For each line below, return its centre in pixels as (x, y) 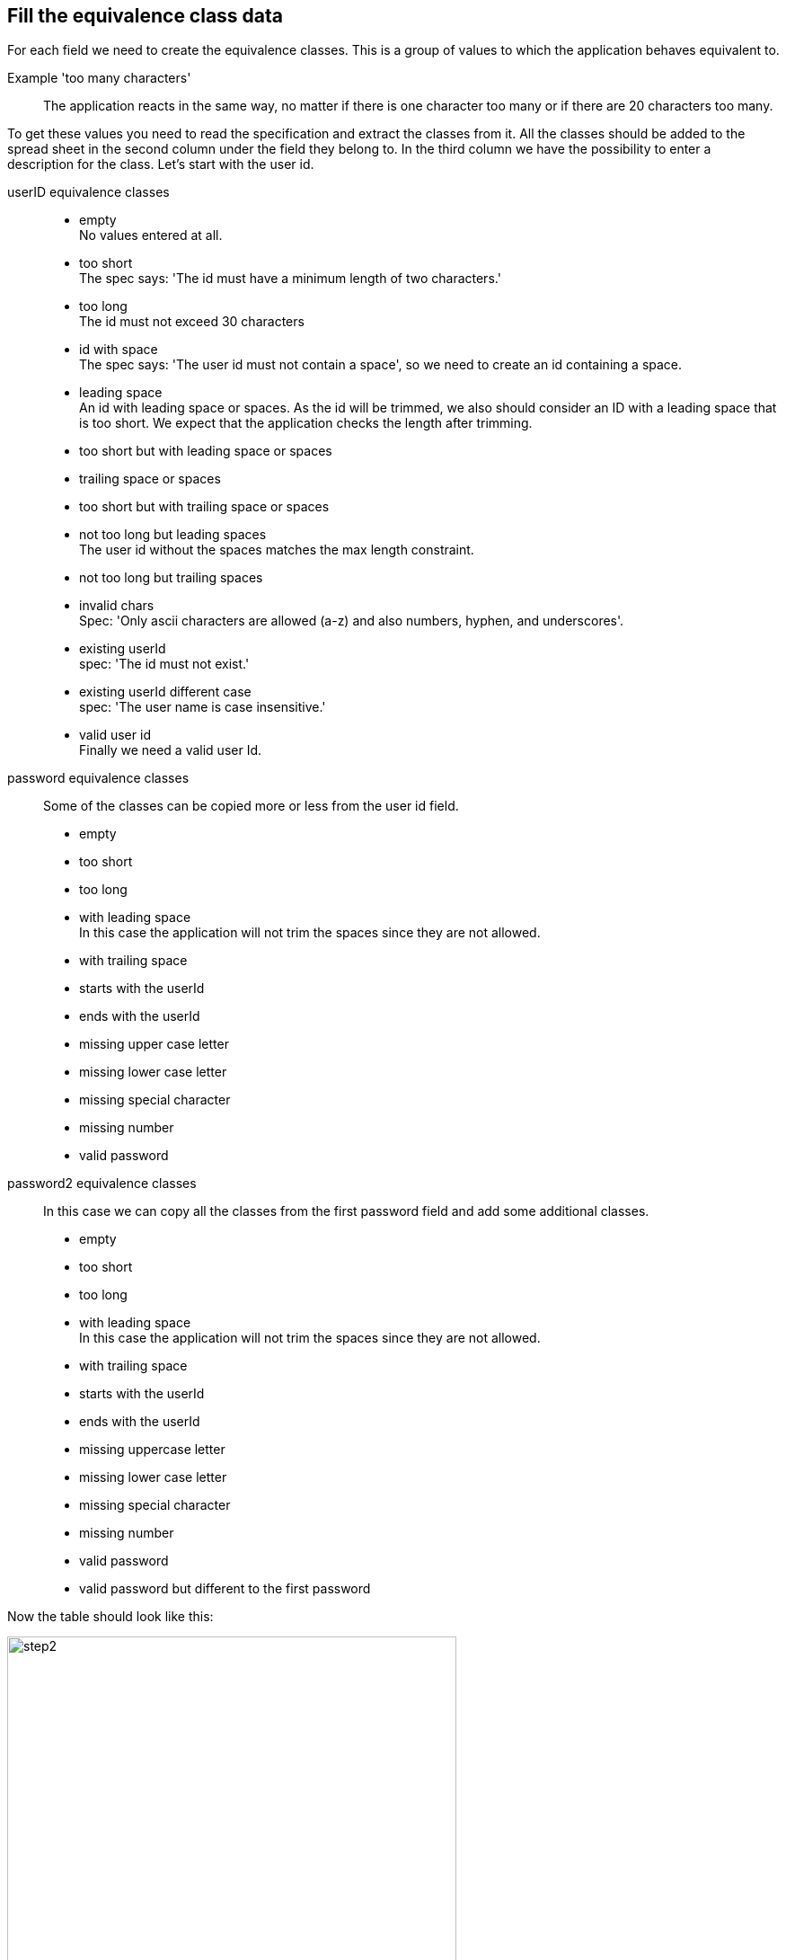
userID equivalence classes (88, 192)
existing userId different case (165, 692)
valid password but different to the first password (225, 1589)
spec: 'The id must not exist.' (164, 664)
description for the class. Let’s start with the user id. (161, 164)
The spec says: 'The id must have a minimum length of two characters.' (290, 279)
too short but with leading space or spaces (206, 451)
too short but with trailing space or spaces (204, 507)
